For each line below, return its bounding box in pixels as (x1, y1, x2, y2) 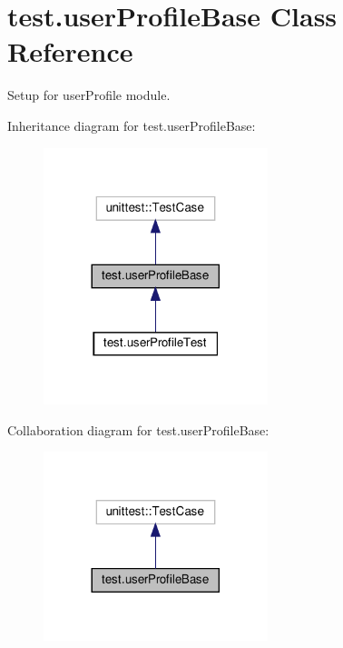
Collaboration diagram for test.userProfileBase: (7, 420, 269, 439)
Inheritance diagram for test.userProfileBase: (7, 115, 256, 135)
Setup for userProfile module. (7, 85, 171, 105)
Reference (7, 33, 133, 70)
